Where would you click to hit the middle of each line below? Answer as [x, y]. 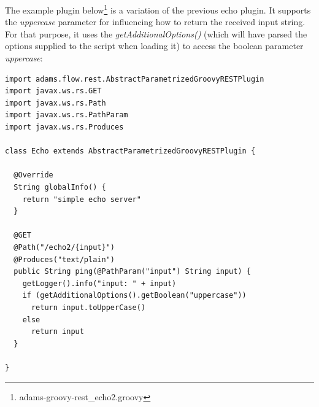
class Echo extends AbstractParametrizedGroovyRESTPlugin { [130, 151]
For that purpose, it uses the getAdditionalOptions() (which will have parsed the [156, 33]
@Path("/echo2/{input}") [64, 247]
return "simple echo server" [82, 199]
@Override [33, 175]
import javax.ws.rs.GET [53, 91]
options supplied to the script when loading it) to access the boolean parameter [154, 46]
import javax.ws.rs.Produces [64, 127]
